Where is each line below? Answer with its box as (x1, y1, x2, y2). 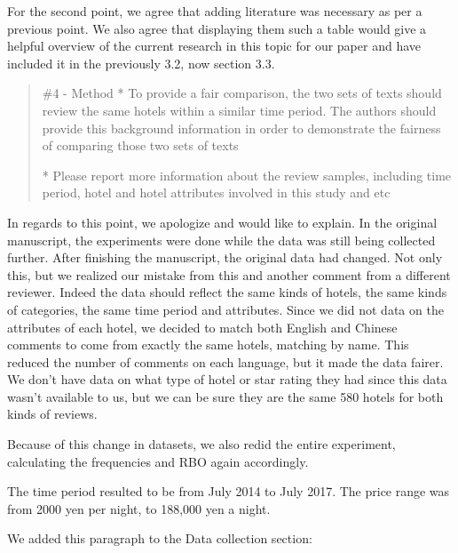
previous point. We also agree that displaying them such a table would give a (7, 19, 427, 37)
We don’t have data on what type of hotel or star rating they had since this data (7, 370, 447, 389)
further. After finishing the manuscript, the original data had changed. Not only (7, 248, 443, 267)
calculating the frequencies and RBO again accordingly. (7, 452, 309, 470)
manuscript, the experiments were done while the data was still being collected (7, 230, 436, 249)
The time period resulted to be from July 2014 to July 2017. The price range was (7, 482, 450, 501)
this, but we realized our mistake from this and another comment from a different (7, 265, 451, 284)
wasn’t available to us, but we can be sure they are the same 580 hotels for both (7, 387, 444, 405)
